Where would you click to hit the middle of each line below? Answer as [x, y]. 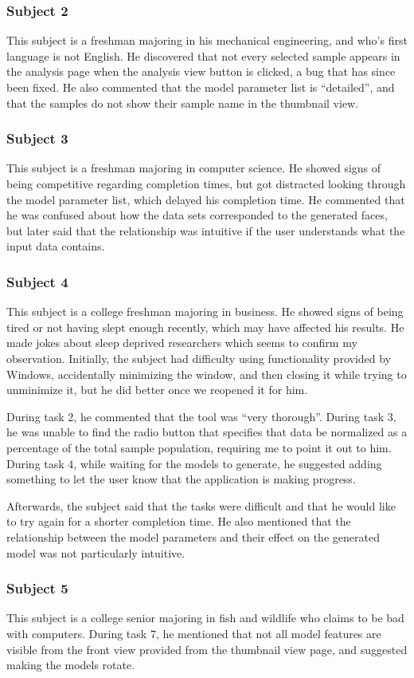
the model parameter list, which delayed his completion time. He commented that [206, 199]
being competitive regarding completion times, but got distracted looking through [206, 183]
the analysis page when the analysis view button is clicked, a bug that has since [201, 71]
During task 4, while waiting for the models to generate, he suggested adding [194, 463]
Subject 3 [37, 138]
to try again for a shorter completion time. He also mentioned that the [179, 521]
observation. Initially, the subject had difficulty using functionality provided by [199, 358]
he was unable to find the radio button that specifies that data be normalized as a [207, 432]
